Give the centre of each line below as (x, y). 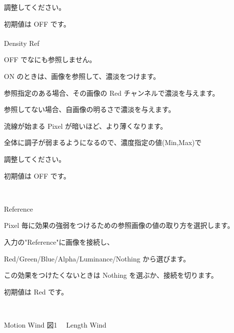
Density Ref (22, 43)
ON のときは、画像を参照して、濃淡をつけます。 (82, 76)
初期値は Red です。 (36, 291)
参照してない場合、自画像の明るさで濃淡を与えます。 (90, 109)
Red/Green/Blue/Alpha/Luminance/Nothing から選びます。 (97, 258)
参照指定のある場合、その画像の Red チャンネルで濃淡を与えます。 (112, 92)
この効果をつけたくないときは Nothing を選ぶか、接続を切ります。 (111, 275)
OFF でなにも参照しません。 (50, 59)
